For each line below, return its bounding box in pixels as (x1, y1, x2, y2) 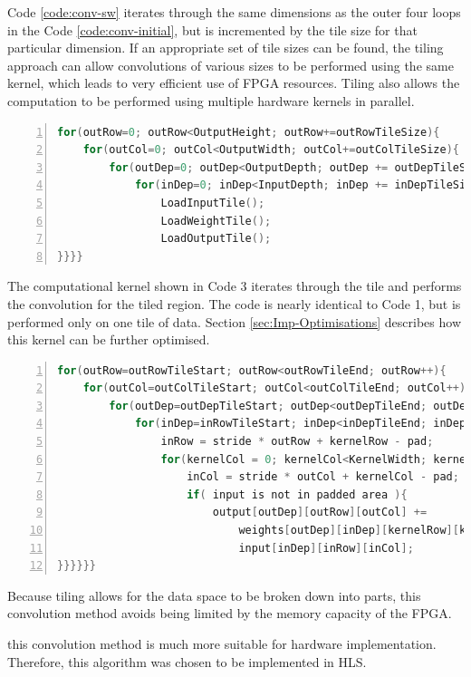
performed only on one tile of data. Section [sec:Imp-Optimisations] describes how (7, 312, 462, 331)
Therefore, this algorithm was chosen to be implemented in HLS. (7, 652, 367, 671)
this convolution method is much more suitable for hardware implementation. (7, 634, 437, 653)
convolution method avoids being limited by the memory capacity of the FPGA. (7, 604, 452, 623)
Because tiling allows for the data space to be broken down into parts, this (7, 585, 421, 604)
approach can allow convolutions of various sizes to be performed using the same (7, 55, 454, 74)
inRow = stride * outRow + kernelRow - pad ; (160, 435, 434, 449)
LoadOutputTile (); (160, 232, 272, 246)
